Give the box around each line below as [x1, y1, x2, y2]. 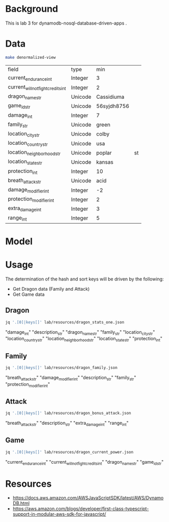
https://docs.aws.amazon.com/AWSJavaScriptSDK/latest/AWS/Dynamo [12, 495, 164, 501]
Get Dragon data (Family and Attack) [12, 286, 90, 292]
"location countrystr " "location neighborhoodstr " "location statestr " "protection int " [5, 336, 162, 343]
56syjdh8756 [96, 102, 129, 110]
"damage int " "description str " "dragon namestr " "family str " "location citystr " [5, 329, 155, 336]
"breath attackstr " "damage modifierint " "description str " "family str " [5, 374, 136, 382]
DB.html [12, 500, 30, 507]
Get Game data [12, 291, 45, 297]
